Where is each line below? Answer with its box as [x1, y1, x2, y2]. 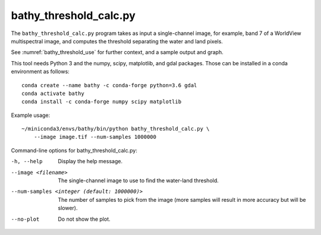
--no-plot [11, 215, 40, 223]
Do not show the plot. [58, 215, 111, 223]
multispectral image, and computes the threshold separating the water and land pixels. [11, 37, 223, 45]
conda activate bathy [21, 90, 84, 97]
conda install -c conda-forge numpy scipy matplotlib [21, 99, 181, 105]
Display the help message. [58, 158, 123, 165]
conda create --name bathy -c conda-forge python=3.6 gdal [21, 82, 197, 88]
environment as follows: [11, 68, 70, 75]
